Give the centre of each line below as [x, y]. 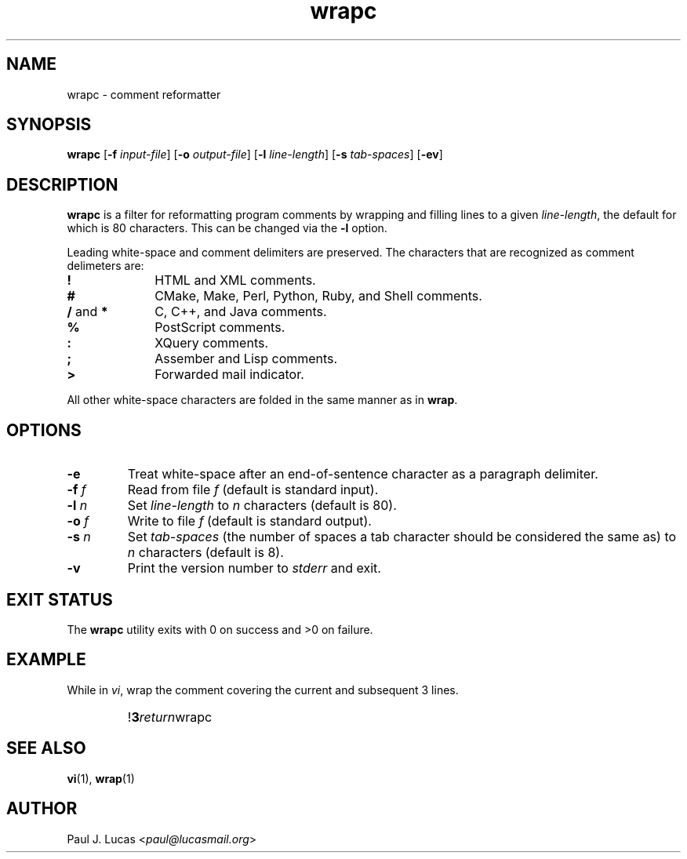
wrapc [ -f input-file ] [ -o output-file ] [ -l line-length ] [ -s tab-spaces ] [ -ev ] [255, 155]
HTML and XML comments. [235, 280]
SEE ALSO [46, 748]
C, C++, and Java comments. [241, 312]
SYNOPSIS [49, 125]
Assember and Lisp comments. [246, 359]
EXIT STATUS [60, 599]
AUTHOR [42, 809]
